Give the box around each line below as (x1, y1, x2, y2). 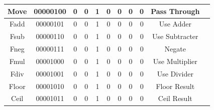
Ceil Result (158, 93, 192, 103)
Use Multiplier (153, 55, 197, 66)
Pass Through (151, 5, 200, 16)
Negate (164, 43, 186, 54)
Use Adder (159, 18, 191, 29)
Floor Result (156, 80, 195, 91)
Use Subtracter (152, 31, 198, 41)
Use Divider (157, 68, 193, 78)
